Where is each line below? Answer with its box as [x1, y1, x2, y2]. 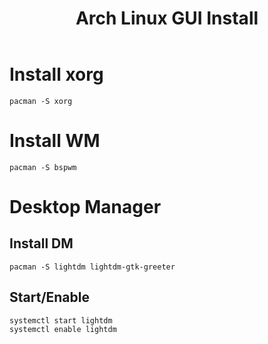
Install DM [9, 235, 74, 252]
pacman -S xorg [9, 96, 73, 106]
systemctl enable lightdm [9, 324, 117, 334]
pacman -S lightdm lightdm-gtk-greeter [9, 262, 176, 272]
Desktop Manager [9, 196, 162, 219]
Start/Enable [9, 289, 90, 306]
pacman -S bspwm [9, 162, 77, 172]
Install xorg [9, 63, 104, 86]
